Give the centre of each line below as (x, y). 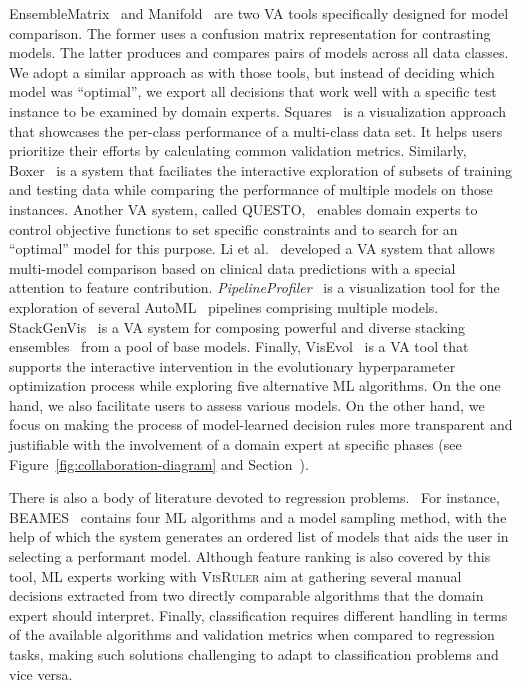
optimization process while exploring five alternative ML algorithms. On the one (255, 385)
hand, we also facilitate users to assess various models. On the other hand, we (247, 404)
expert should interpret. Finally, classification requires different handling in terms (258, 614)
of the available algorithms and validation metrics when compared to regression (252, 634)
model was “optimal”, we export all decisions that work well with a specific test (253, 91)
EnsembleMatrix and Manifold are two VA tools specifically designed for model (259, 13)
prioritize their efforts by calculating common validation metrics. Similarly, (238, 150)
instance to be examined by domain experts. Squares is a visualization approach (258, 110)
